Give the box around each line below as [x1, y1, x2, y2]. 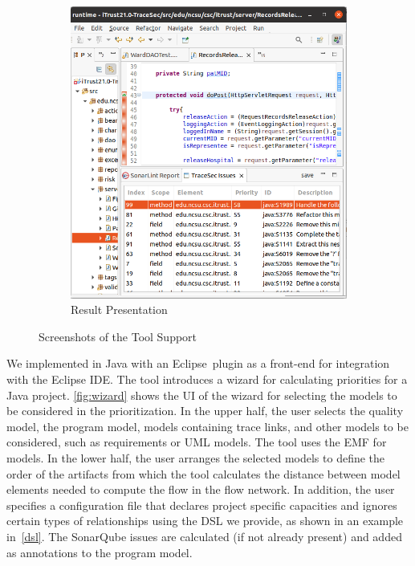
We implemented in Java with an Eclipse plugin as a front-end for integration [6, 355, 390, 372]
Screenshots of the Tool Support [39, 328, 197, 344]
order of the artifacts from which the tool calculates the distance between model [6, 465, 401, 482]
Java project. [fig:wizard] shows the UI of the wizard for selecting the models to [6, 386, 397, 403]
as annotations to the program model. [6, 544, 193, 560]
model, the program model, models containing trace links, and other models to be [6, 417, 409, 434]
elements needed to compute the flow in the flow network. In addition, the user [6, 481, 395, 498]
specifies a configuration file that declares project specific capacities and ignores [6, 496, 397, 513]
